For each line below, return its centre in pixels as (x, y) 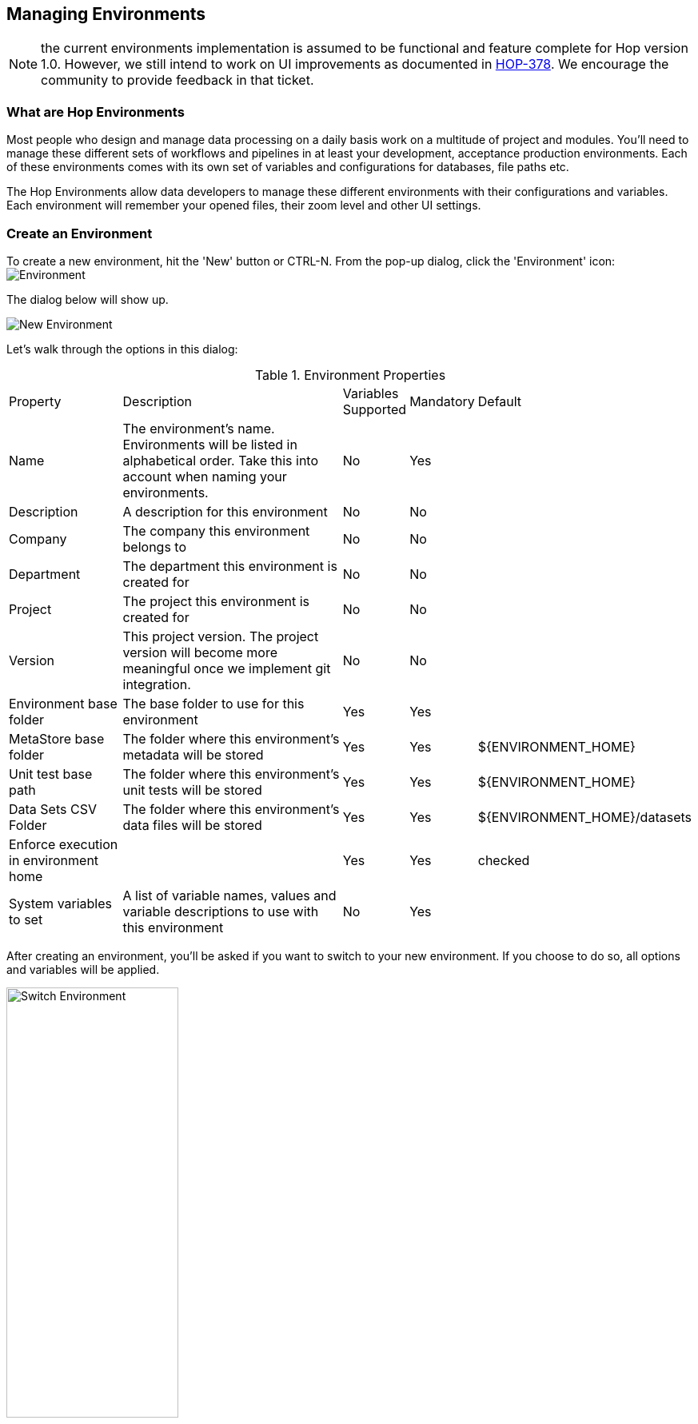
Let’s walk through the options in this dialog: (122, 349)
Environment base (63, 703)
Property (35, 401)
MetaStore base (57, 738)
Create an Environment (80, 233)
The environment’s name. (199, 428)
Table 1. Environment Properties (350, 375)
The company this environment (216, 531)
